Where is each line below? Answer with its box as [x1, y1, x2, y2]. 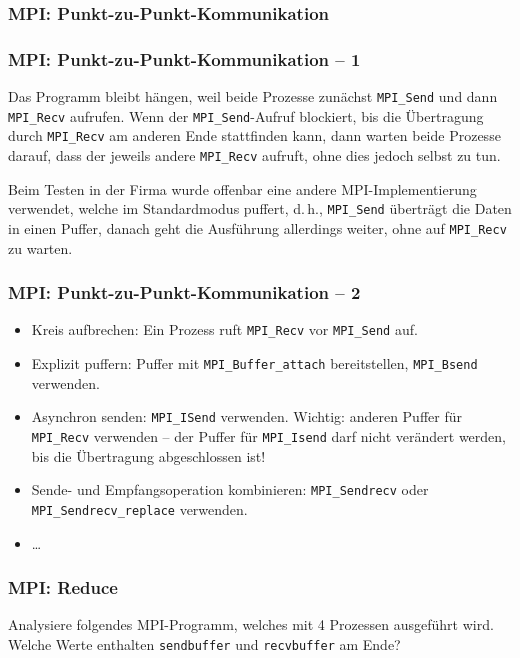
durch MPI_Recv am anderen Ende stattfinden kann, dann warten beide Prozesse [8, 125, 501, 146]
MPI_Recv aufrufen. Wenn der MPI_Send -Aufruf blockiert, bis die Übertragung [8, 105, 484, 126]
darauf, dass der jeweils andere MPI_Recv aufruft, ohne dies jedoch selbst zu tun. [8, 145, 501, 166]
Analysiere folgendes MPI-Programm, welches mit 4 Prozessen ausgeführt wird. [8, 614, 494, 635]
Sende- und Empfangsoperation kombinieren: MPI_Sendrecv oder [31, 479, 429, 500]
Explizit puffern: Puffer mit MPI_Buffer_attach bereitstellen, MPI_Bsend [31, 353, 478, 374]
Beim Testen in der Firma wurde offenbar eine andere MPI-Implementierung [8, 178, 477, 199]
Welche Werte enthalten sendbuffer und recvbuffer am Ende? [8, 633, 401, 654]
